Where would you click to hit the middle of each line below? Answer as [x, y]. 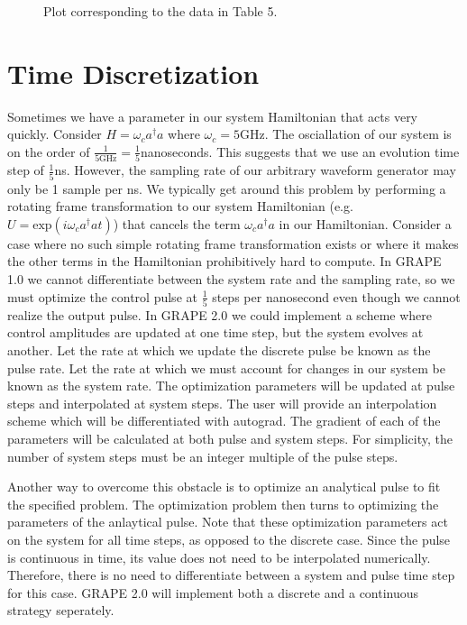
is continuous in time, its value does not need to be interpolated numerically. [219, 557]
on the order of [49, 151]
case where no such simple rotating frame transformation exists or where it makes [233, 243]
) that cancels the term [177, 223]
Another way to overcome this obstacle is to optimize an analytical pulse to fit [224, 487]
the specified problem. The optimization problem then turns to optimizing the [223, 504]
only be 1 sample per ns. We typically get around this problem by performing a [227, 188]
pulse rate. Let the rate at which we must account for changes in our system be [226, 368]
